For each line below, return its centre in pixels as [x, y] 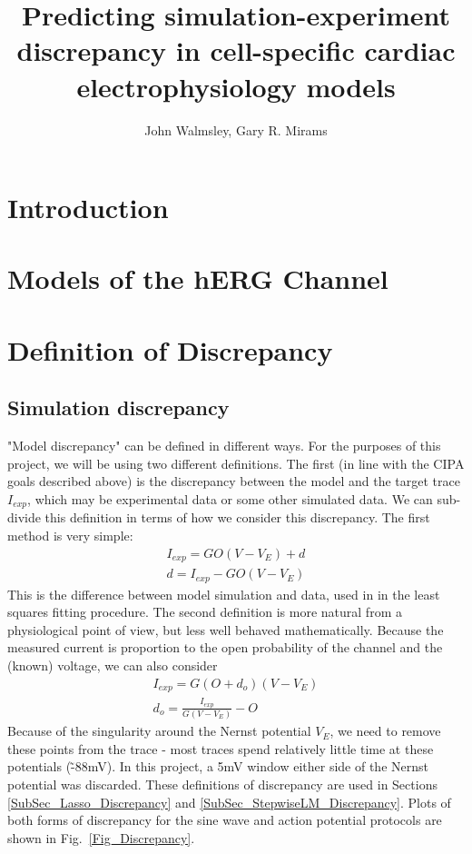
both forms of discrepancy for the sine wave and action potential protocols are [225, 820]
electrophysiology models [236, 86]
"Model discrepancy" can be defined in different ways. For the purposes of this [224, 446]
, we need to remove [385, 731]
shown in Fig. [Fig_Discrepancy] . [101, 837]
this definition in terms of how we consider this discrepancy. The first [237, 517]
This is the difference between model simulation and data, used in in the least [224, 594]
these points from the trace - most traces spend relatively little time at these [221, 748]
